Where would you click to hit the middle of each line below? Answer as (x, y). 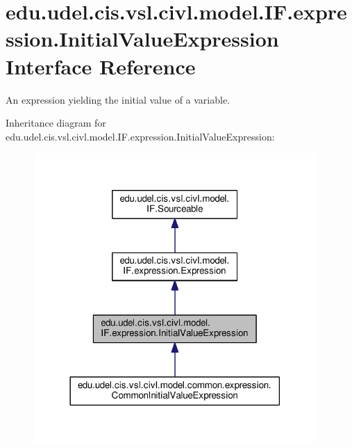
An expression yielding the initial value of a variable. (118, 99)
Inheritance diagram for (56, 123)
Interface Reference (101, 66)
